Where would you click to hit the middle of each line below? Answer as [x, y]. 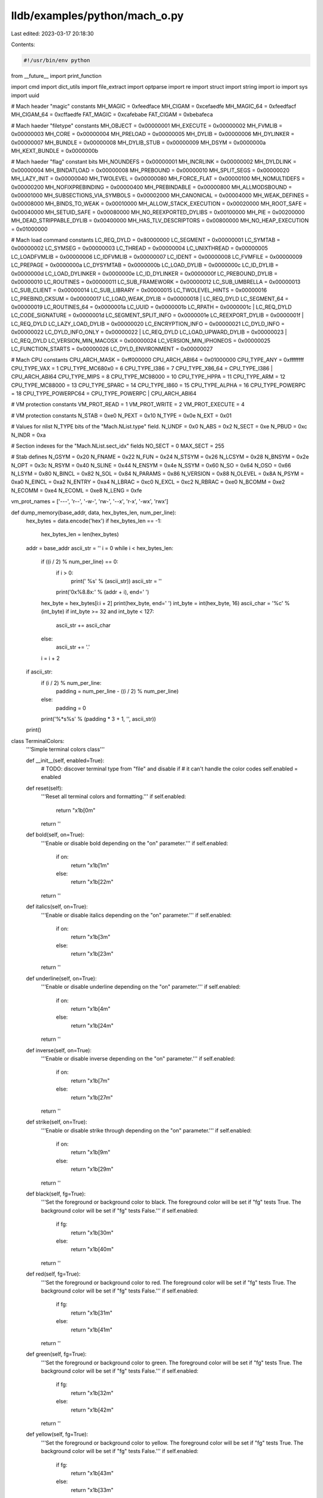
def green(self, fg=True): [56, 1354]
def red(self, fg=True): [53, 1274]
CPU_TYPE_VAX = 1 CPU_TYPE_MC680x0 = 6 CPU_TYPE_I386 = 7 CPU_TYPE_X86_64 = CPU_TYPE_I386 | [142, 368]
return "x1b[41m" [92, 1330]
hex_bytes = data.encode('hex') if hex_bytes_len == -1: [94, 521]
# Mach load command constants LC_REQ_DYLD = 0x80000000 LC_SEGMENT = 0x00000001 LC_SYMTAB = [146, 240]
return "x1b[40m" [92, 1249]
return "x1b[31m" [92, 1313]
